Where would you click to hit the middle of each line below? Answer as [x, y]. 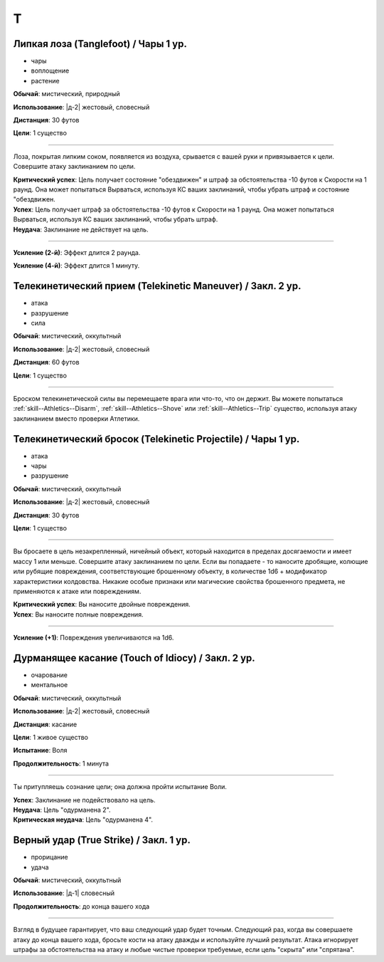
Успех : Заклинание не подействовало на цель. [84, 800]
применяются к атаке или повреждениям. [77, 591]
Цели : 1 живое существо [51, 737]
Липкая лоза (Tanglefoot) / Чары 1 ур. [100, 44]
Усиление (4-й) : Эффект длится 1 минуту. [76, 266]
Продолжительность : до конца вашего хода [81, 906]
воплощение [50, 70]
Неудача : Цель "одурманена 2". [62, 810]
